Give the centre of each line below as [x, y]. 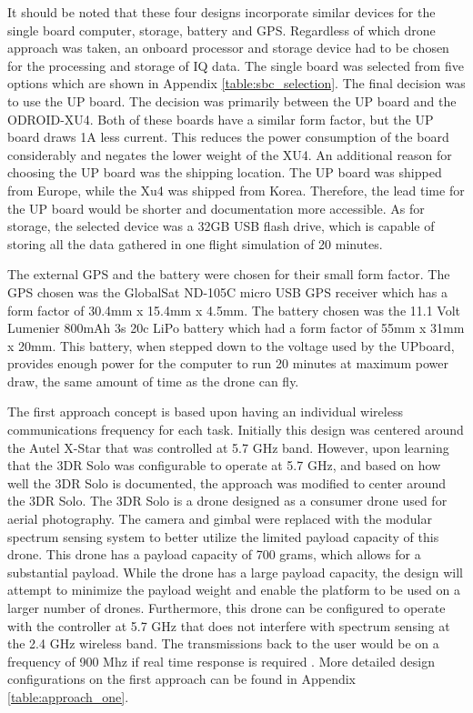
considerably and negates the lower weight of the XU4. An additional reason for [230, 154]
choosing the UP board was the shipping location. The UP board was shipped [225, 172]
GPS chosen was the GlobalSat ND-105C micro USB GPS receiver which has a [227, 291]
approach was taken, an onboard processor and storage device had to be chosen [228, 48]
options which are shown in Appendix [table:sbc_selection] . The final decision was [236, 83]
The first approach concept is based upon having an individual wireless [205, 412]
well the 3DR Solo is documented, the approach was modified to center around [227, 482]
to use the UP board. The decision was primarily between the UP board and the [232, 100]
